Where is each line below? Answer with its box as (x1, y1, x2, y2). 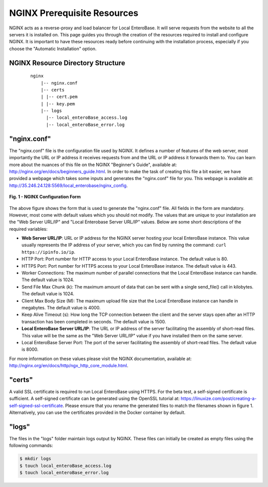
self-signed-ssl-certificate (9, 402, 63, 408)
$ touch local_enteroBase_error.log (19, 470, 109, 476)
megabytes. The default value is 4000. (21, 304, 101, 310)
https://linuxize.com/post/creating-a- (180, 395, 257, 401)
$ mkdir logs (19, 456, 52, 462)
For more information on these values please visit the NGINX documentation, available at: (9, 356, 192, 362)
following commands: (9, 443, 53, 449)
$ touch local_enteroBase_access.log (19, 463, 112, 469)
